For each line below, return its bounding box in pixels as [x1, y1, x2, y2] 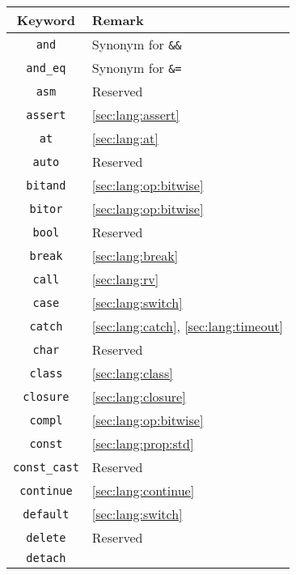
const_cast [13, 460, 79, 474]
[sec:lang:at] [91, 129, 159, 147]
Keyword [16, 11, 76, 29]
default [23, 507, 70, 521]
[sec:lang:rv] [91, 270, 159, 288]
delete [26, 530, 66, 544]
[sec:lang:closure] [91, 387, 186, 406]
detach [26, 552, 66, 564]
